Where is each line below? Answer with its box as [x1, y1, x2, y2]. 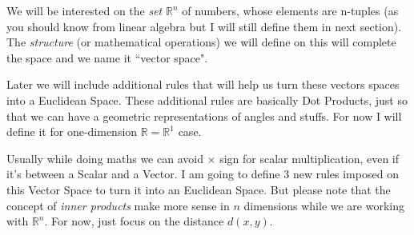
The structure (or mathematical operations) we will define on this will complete [6, 34, 396, 50]
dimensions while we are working [243, 197, 404, 213]
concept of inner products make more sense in [6, 197, 230, 213]
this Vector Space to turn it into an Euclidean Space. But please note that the [6, 181, 391, 197]
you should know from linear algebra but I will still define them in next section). [6, 18, 402, 34]
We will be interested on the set [6, 2, 163, 18]
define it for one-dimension [6, 123, 138, 140]
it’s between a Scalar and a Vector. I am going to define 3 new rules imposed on [6, 165, 399, 182]
